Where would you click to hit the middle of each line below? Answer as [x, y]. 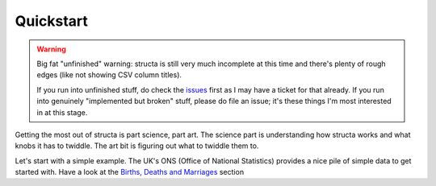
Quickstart [52, 21]
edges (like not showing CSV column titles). [109, 75]
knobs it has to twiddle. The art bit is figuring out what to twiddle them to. [137, 146]
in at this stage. [62, 112]
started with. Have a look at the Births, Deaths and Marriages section [130, 172]
